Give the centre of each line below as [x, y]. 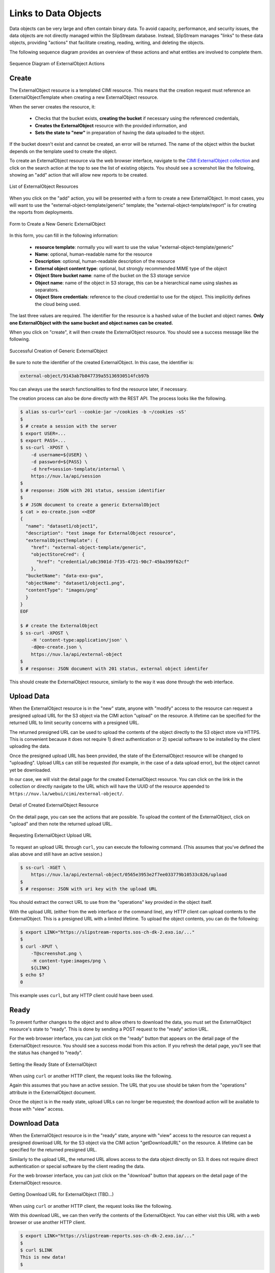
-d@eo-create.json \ [57, 647]
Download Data [34, 1124]
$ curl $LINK [36, 1250]
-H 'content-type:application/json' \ [79, 640]
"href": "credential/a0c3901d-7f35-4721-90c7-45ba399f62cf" [113, 562]
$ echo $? [32, 975]
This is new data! [43, 1257]
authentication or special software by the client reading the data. [77, 1166]
